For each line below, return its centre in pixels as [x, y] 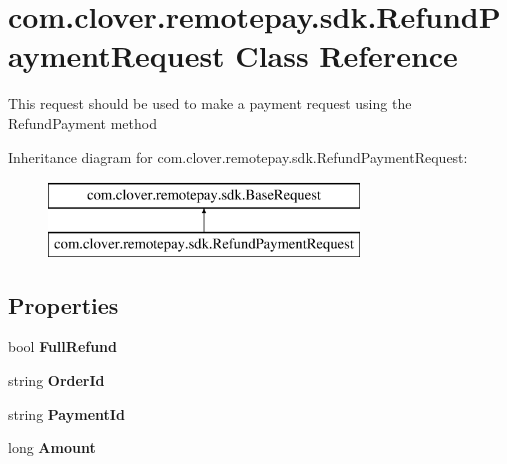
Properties [63, 304]
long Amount [52, 447]
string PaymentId [66, 413]
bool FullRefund [63, 346]
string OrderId [56, 380]
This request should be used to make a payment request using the [210, 103]
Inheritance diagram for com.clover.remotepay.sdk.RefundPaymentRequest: [238, 156]
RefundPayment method [82, 122]
